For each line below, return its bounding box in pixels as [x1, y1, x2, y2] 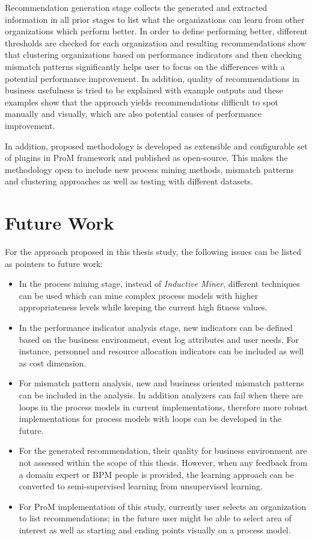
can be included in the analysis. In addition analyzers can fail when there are [19, 388, 303, 401]
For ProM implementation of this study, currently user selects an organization [19, 500, 307, 512]
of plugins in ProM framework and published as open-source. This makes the [5, 151, 288, 164]
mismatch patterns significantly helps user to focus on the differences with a [5, 60, 285, 72]
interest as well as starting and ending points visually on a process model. [19, 523, 291, 536]
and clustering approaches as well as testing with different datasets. [5, 175, 253, 187]
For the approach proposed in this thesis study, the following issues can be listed [5, 245, 301, 258]
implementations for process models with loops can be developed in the [19, 412, 282, 425]
